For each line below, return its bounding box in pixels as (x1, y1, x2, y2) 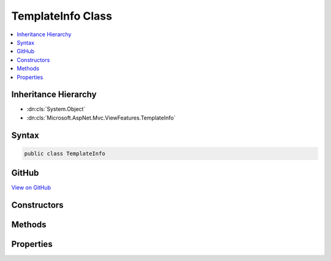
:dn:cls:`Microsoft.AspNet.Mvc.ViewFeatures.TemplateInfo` (26, 114, 176, 121)
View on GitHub (11, 184, 51, 191)
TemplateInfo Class (11, 9, 113, 23)
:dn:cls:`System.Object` (26, 105, 86, 113)
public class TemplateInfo (24, 150, 105, 157)
